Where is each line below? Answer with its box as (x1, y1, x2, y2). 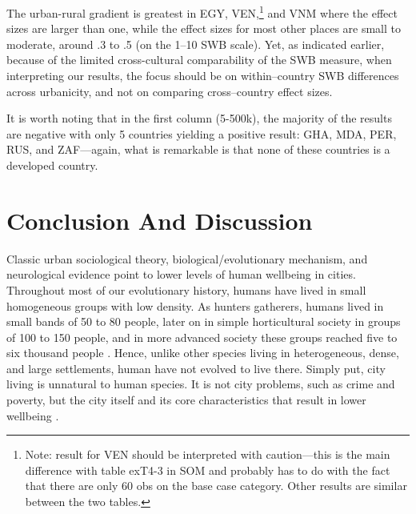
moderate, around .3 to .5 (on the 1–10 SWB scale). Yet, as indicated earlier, (6, 35, 385, 52)
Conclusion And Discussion (6, 203, 313, 236)
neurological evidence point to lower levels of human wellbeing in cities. (6, 266, 356, 283)
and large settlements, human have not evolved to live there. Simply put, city (6, 359, 386, 376)
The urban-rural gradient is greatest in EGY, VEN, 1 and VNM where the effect (6, 2, 398, 21)
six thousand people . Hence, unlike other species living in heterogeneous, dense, (6, 344, 399, 361)
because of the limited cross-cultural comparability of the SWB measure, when (6, 51, 392, 68)
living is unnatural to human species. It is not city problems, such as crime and (6, 375, 395, 392)
